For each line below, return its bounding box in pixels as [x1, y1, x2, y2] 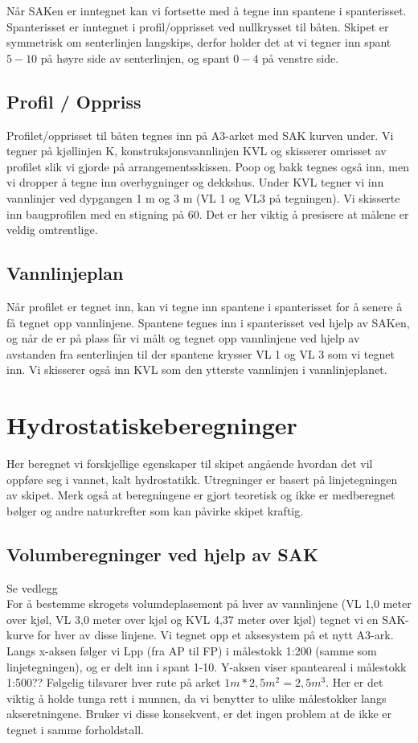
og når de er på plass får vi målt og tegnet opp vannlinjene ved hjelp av [6, 330, 360, 347]
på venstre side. [262, 49, 339, 66]
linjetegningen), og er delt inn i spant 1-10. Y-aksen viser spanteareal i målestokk [6, 658, 407, 675]
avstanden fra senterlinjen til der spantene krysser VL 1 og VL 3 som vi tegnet [6, 345, 395, 362]
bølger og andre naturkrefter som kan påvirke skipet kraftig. [6, 502, 304, 519]
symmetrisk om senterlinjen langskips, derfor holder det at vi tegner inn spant [6, 34, 391, 51]
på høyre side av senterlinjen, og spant [40, 49, 230, 66]
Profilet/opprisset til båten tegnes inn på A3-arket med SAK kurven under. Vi [6, 126, 394, 143]
